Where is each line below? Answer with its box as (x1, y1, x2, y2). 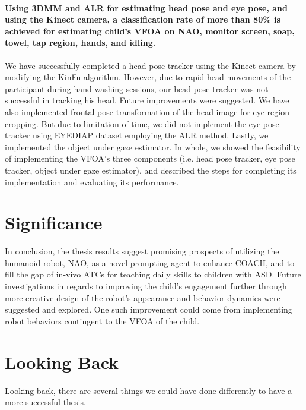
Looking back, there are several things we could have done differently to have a (5, 384, 292, 396)
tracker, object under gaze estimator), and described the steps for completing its (5, 163, 297, 176)
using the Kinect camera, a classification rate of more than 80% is (5, 13, 280, 26)
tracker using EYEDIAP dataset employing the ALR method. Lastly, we (5, 129, 269, 141)
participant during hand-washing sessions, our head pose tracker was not (5, 82, 269, 94)
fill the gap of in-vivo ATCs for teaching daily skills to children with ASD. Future (5, 268, 301, 280)
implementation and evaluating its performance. (5, 175, 179, 188)
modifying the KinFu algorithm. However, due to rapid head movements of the (5, 71, 291, 83)
